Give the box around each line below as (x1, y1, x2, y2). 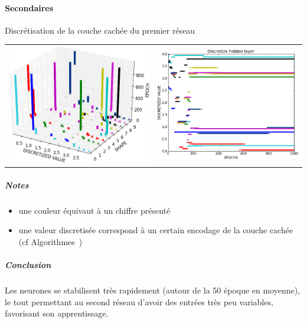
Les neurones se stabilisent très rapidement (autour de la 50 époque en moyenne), (5, 284, 301, 296)
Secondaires (5, 1, 54, 14)
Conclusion (5, 259, 51, 271)
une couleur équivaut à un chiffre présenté (18, 204, 171, 216)
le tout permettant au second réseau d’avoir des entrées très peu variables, (5, 295, 273, 308)
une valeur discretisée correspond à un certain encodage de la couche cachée (18, 224, 293, 236)
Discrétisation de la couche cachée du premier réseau (5, 24, 195, 36)
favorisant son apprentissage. (5, 307, 109, 319)
